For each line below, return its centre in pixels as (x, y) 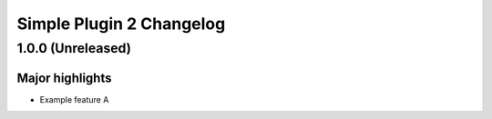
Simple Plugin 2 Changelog (121, 24)
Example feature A (74, 99)
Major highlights (64, 78)
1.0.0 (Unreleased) (74, 48)
